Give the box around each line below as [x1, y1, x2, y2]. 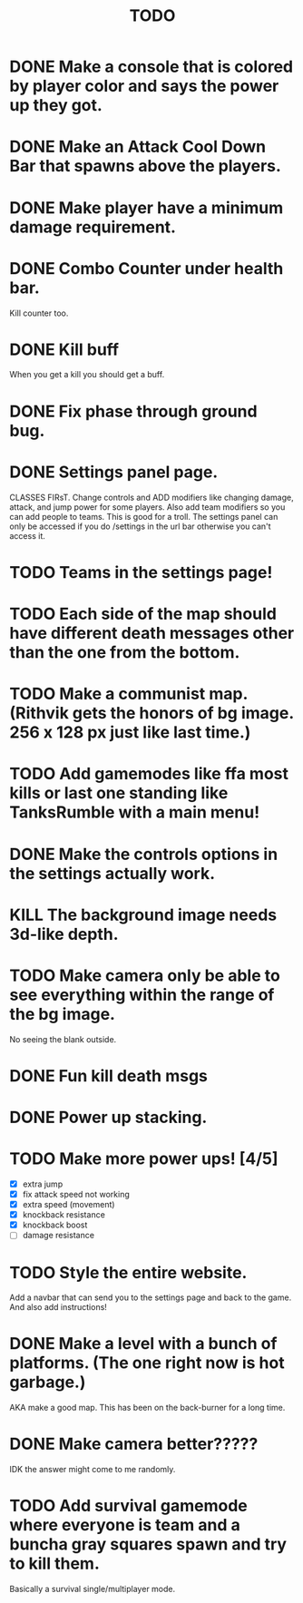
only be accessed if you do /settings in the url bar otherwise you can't [9, 521, 271, 532]
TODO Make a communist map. [9, 684, 248, 704]
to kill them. [9, 1553, 100, 1574]
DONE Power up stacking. [9, 1108, 208, 1128]
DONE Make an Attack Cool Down [9, 137, 266, 157]
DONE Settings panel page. [9, 462, 219, 482]
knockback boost [22, 1219, 88, 1230]
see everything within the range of [9, 984, 275, 1005]
